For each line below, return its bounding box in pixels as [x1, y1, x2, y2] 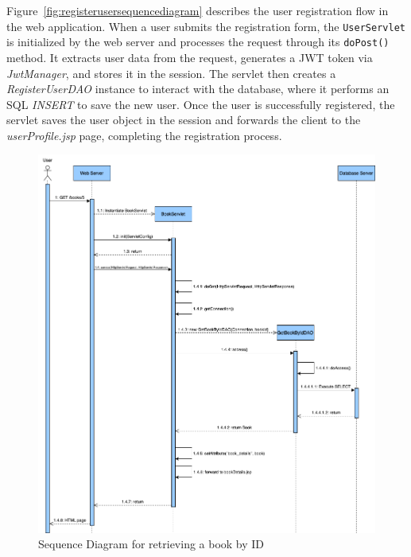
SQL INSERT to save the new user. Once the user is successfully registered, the [6, 95, 395, 112]
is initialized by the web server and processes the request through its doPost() [6, 33, 390, 50]
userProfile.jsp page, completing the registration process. [6, 127, 282, 143]
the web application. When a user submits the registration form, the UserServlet [6, 18, 405, 34]
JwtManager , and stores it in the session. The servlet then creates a [6, 64, 336, 81]
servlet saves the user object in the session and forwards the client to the [6, 111, 361, 128]
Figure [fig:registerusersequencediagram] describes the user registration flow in [6, 2, 389, 18]
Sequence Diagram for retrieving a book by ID [38, 536, 265, 552]
